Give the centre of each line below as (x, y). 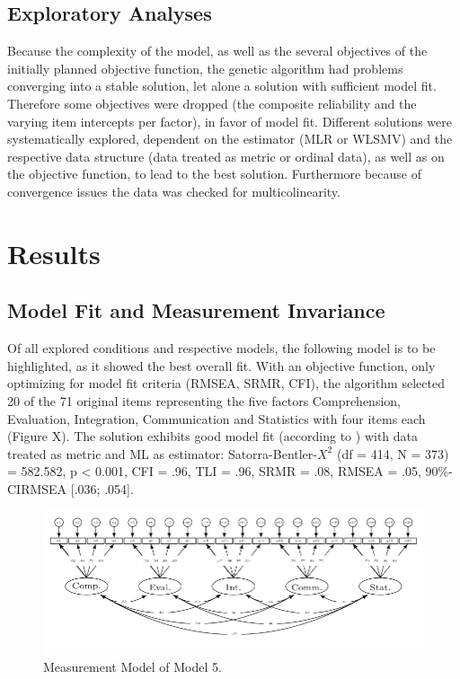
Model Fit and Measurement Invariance (196, 310)
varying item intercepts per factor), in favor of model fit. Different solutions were (230, 121)
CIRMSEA (37, 488)
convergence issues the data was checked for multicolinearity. (174, 191)
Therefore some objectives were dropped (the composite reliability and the (212, 103)
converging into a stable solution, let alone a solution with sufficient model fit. (222, 86)
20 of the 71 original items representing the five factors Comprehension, (204, 400)
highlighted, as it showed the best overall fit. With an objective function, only (221, 365)
